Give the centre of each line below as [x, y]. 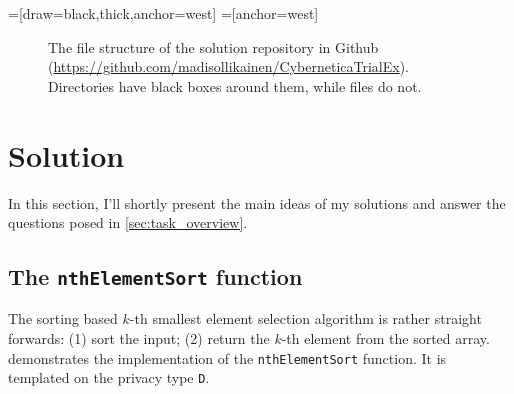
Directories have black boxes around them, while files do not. [235, 85]
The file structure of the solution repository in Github [213, 46]
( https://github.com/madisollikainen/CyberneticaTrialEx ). [229, 66]
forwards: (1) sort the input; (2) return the [139, 338]
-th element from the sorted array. [385, 338]
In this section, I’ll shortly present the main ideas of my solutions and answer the [257, 202]
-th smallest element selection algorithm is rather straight [305, 318]
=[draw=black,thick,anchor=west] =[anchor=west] [163, 13]
